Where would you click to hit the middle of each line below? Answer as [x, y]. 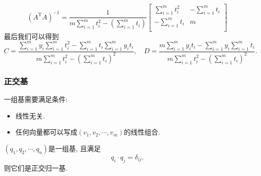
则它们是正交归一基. [36, 167]
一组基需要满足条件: [36, 99]
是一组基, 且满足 [74, 148]
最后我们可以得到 [31, 36]
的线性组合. [142, 132]
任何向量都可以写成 [46, 132]
